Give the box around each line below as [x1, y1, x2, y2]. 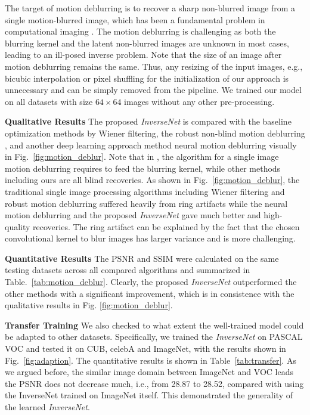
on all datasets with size [5, 95, 93, 107]
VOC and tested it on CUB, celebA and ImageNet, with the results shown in [5, 342, 286, 355]
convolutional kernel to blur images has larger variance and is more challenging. [5, 232, 296, 244]
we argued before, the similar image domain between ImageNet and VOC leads [5, 366, 293, 378]
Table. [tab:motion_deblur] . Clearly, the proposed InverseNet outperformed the [5, 275, 297, 288]
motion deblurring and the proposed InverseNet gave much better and [5, 209, 261, 221]
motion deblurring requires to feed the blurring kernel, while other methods [5, 162, 281, 174]
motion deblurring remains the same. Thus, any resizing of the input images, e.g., [5, 60, 303, 72]
